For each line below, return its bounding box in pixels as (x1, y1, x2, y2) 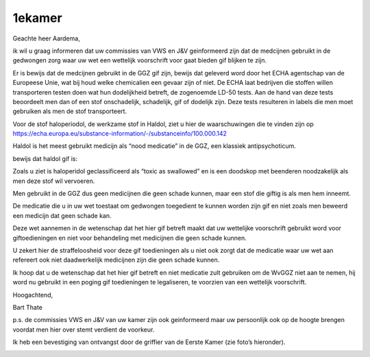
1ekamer (12, 10, 62, 25)
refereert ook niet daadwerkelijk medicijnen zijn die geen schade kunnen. (12, 256, 220, 264)
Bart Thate (12, 303, 42, 311)
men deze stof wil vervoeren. (12, 177, 95, 185)
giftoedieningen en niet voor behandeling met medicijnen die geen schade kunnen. (12, 234, 247, 242)
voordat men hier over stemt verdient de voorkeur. (12, 325, 155, 334)
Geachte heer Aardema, (12, 34, 80, 42)
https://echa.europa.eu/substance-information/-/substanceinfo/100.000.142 (12, 130, 227, 138)
